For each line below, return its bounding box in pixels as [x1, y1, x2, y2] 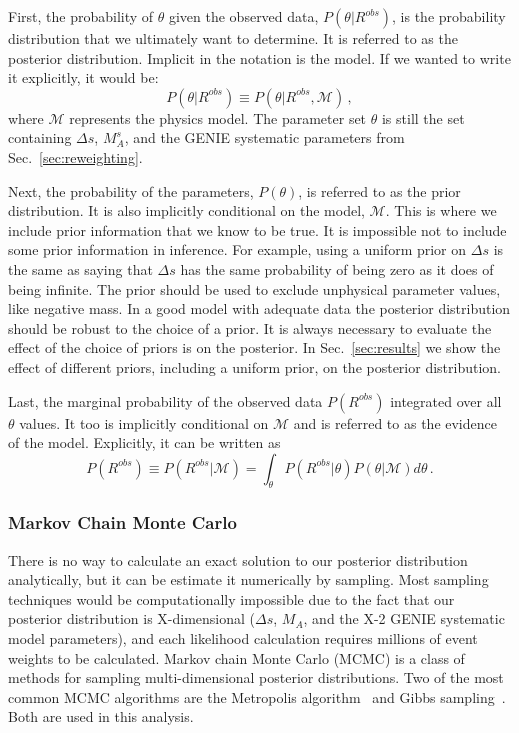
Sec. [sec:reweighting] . [8, 146, 143, 167]
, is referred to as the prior [298, 180, 461, 201]
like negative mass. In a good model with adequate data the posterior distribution [8, 298, 511, 319]
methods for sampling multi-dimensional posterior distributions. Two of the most [8, 667, 504, 688]
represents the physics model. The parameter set [69, 107, 367, 128]
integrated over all [390, 390, 502, 411]
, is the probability [392, 6, 506, 26]
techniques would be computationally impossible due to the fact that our [8, 588, 455, 609]
